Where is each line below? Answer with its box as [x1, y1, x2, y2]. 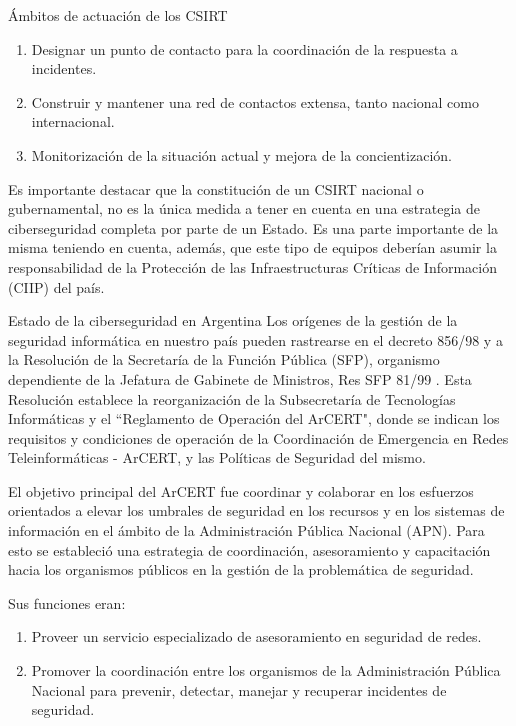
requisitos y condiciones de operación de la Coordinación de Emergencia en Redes [8, 427, 509, 448]
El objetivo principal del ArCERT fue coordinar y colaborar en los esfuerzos [8, 480, 474, 501]
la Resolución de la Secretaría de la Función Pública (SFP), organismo [8, 349, 440, 370]
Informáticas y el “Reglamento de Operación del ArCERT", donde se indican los [8, 408, 500, 429]
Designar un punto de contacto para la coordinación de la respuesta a [31, 38, 458, 59]
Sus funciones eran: [8, 592, 126, 613]
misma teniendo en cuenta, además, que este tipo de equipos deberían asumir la [8, 237, 497, 258]
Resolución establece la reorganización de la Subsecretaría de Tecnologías [8, 388, 456, 409]
